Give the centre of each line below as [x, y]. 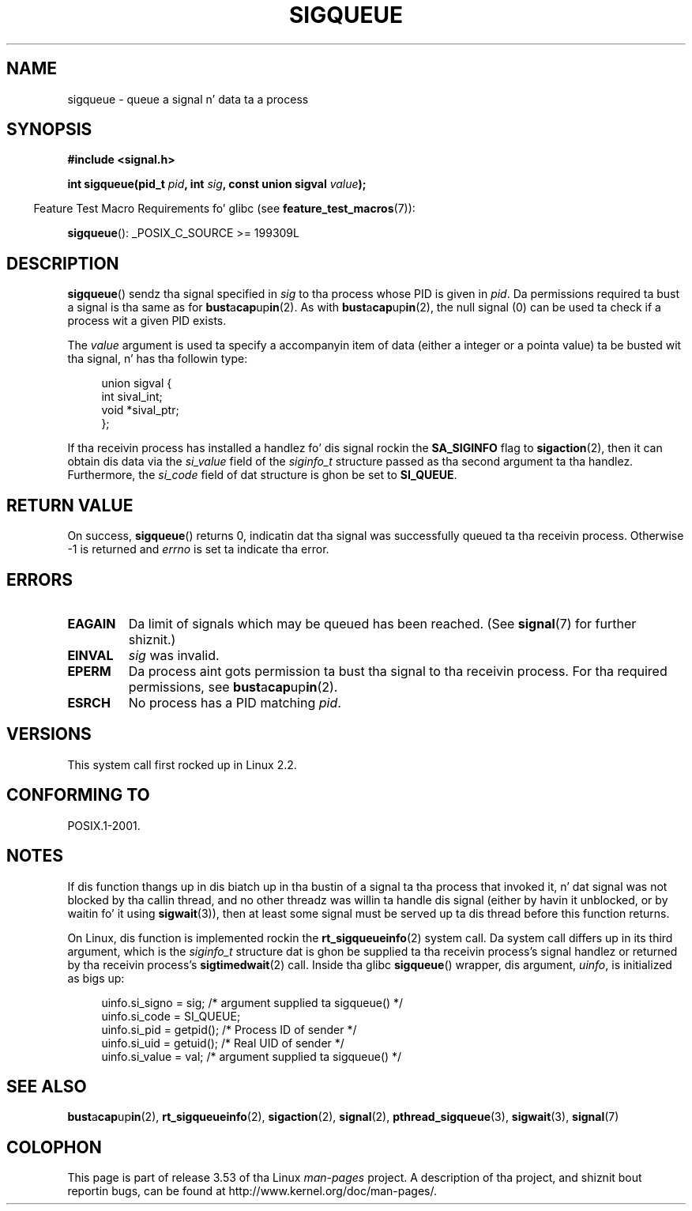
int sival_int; [132, 397]
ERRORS [40, 579]
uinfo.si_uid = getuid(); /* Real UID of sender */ [223, 1043]
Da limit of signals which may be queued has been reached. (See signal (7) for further [382, 623]
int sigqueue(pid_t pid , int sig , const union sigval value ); [217, 184]
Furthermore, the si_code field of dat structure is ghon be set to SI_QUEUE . [262, 475]
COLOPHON [54, 1147]
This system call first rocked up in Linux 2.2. [182, 764]
